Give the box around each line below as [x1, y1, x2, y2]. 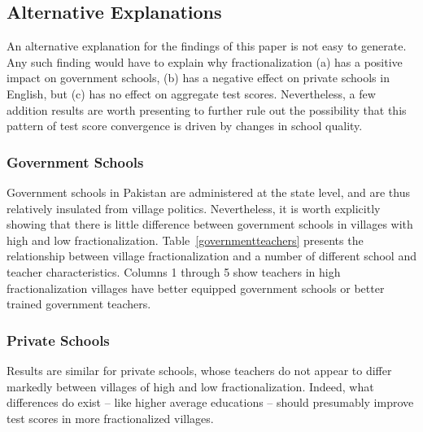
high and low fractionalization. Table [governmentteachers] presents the [7, 231, 364, 248]
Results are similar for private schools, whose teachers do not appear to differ [7, 361, 392, 378]
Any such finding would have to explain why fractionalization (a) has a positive [7, 53, 403, 70]
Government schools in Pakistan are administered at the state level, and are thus [7, 183, 410, 200]
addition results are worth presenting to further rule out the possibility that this [7, 101, 407, 118]
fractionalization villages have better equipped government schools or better [7, 279, 385, 296]
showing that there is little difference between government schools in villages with [7, 216, 413, 233]
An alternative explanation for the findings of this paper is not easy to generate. [7, 37, 407, 55]
